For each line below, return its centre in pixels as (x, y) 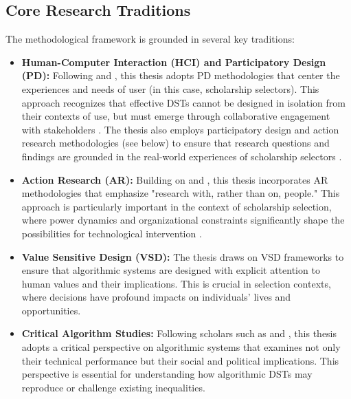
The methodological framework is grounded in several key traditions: (150, 39)
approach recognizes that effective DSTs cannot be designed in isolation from (183, 102)
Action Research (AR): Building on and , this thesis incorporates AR (175, 179)
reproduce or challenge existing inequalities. (113, 387)
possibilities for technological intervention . (112, 233)
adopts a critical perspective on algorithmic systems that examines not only (181, 347)
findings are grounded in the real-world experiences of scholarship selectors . (182, 156)
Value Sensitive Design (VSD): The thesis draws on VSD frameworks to (183, 256)
